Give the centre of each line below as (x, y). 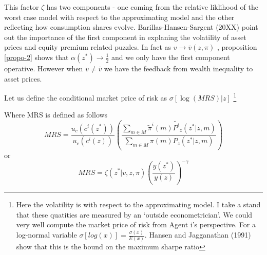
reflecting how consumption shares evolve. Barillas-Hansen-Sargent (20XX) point (131, 27)
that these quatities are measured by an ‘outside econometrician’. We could (134, 214)
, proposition (237, 47)
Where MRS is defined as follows (56, 115)
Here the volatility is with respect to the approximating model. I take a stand (138, 204)
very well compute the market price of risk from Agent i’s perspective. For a (136, 224)
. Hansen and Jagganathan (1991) (198, 235)
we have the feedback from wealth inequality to (178, 68)
